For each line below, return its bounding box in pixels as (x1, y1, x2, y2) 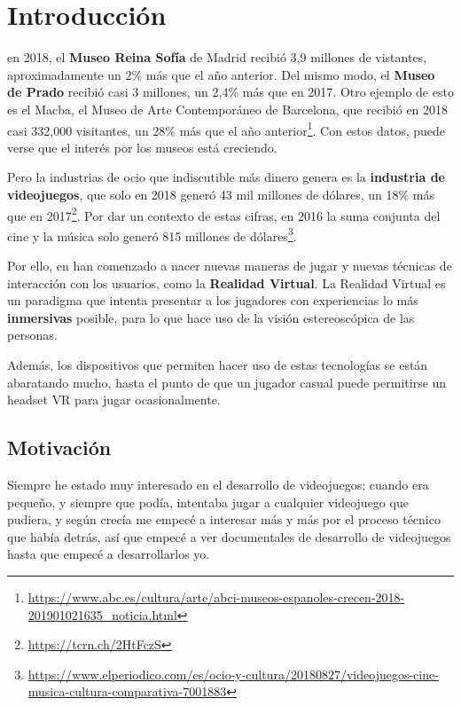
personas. (7, 326, 58, 344)
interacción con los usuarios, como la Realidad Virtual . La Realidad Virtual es (7, 273, 446, 292)
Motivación (7, 434, 112, 461)
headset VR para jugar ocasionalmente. (7, 390, 221, 409)
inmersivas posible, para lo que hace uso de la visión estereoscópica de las (7, 308, 415, 326)
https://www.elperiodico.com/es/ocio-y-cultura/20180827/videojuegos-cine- (27, 664, 439, 683)
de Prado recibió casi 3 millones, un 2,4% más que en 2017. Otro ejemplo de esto (7, 82, 454, 101)
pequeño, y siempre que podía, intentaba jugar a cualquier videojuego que (7, 492, 409, 511)
